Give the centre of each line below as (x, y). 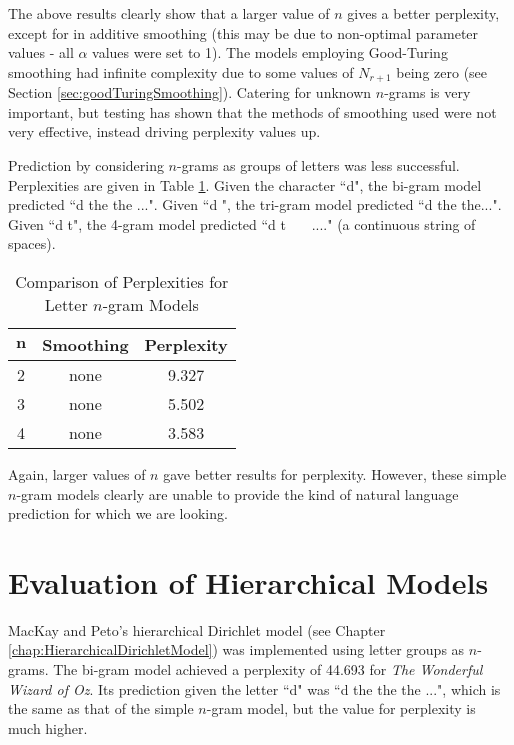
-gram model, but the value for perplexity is (341, 708)
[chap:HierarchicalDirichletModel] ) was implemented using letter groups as (236, 649)
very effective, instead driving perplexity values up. (164, 131)
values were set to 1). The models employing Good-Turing (270, 52)
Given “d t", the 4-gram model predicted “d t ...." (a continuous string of (242, 223)
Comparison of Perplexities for (122, 281)
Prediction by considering (86, 165)
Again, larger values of (77, 473)
